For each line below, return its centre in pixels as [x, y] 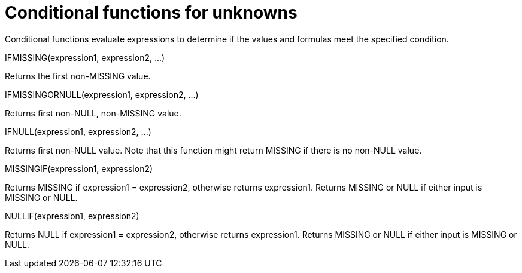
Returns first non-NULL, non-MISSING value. [93, 113]
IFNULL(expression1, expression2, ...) [78, 131]
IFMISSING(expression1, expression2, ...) [85, 57]
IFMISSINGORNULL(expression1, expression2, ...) [102, 94]
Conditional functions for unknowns [151, 13]
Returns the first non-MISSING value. [78, 76]
